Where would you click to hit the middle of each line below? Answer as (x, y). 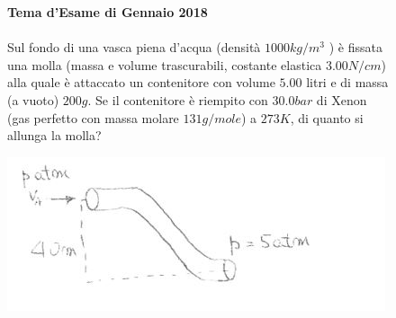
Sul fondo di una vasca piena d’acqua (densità (134, 47)
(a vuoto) (33, 99)
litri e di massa (347, 82)
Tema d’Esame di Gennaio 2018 (108, 12)
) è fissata (355, 47)
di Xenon (342, 99)
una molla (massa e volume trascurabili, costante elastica (165, 64)
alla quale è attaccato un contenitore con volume (141, 82)
